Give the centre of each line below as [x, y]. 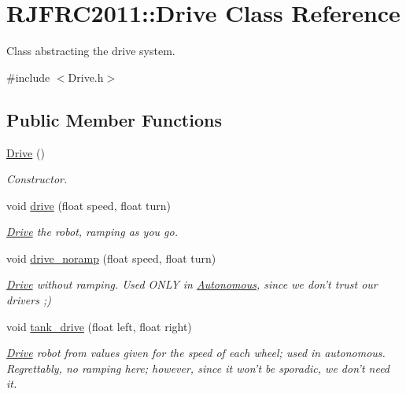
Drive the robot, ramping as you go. [92, 232]
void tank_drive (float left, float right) [99, 326]
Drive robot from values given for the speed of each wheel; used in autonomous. [196, 353]
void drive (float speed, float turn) [89, 205]
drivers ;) [29, 300]
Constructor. [37, 179]
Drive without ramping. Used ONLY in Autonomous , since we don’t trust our [192, 284]
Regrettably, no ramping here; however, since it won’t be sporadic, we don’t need [198, 368]
